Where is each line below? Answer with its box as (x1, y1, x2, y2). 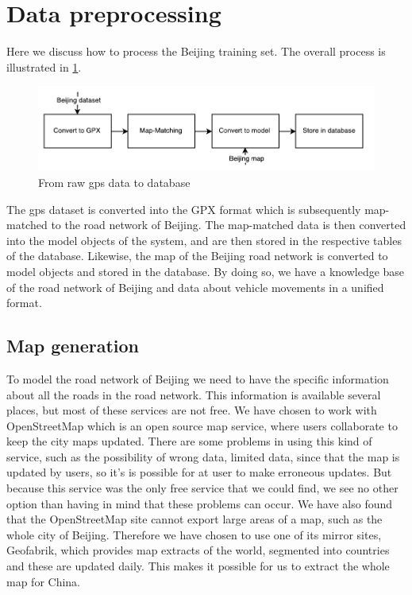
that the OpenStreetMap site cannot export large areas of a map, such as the (6, 511, 383, 527)
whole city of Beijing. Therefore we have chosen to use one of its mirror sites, (6, 526, 382, 542)
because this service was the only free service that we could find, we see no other (6, 480, 399, 496)
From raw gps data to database (38, 173, 191, 190)
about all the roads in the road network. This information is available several (6, 386, 381, 402)
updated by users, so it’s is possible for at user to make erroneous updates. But (6, 464, 392, 480)
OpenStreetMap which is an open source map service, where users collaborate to (6, 417, 398, 434)
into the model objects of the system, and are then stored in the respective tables (6, 231, 402, 248)
